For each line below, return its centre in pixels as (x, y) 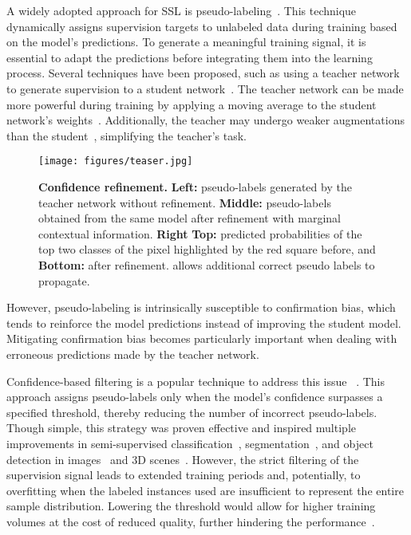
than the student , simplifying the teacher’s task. (126, 135)
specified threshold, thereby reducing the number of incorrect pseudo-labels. (192, 412)
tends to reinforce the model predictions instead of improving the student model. (204, 323)
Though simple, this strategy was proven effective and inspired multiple (181, 428)
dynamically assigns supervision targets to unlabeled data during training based (202, 26)
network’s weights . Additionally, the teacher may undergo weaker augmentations (205, 120)
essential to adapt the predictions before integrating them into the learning (190, 57)
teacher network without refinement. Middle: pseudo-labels (185, 202)
